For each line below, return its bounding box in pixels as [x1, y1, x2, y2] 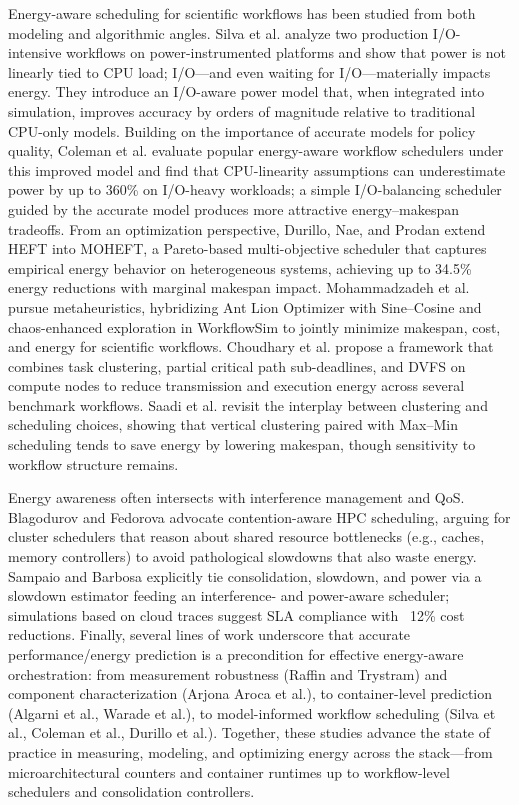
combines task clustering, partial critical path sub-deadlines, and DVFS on [8, 355, 466, 376]
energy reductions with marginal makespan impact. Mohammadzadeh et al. [8, 277, 470, 298]
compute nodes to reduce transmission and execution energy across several [8, 375, 465, 396]
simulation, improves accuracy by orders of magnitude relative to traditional [8, 100, 476, 121]
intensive [8, 42, 62, 63]
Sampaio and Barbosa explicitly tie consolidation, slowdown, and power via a [8, 565, 482, 586]
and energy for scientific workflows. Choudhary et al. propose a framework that [8, 336, 494, 357]
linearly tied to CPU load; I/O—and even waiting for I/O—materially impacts [8, 61, 491, 82]
